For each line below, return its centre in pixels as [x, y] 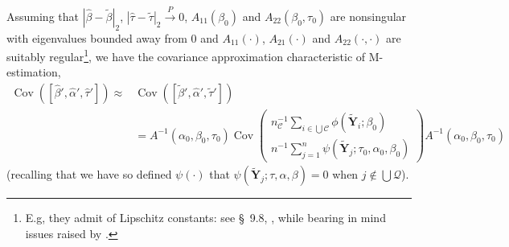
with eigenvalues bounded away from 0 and [113, 37]
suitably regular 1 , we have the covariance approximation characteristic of [186, 55]
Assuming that [43, 16]
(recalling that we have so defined [89, 174]
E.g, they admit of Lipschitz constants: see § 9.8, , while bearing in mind [205, 218]
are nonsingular [368, 16]
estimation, [34, 72]
